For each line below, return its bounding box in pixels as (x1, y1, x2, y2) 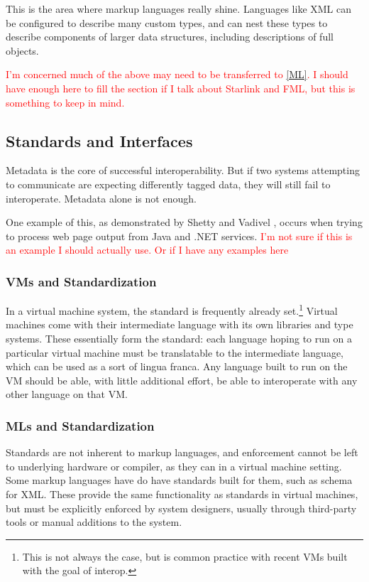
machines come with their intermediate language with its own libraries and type (6, 317, 353, 332)
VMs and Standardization (6, 272, 157, 290)
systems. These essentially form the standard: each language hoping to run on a (6, 330, 352, 345)
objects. (6, 43, 39, 58)
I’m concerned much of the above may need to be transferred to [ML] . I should (6, 67, 348, 82)
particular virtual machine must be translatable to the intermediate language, (6, 345, 343, 360)
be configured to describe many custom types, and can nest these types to (6, 15, 328, 30)
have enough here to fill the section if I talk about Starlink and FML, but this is (6, 80, 356, 95)
